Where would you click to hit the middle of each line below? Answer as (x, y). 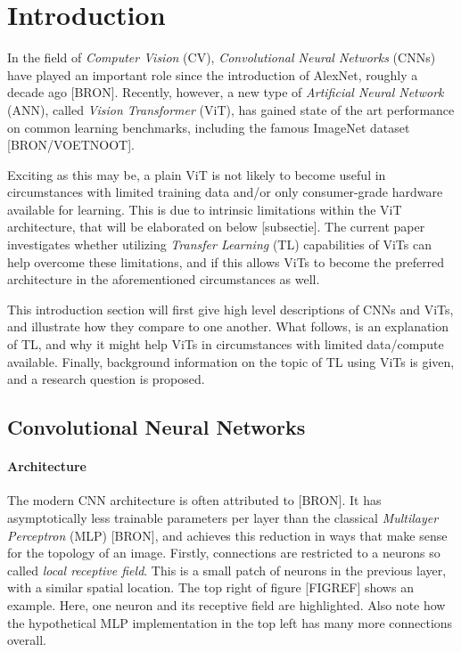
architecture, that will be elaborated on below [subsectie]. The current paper (216, 227)
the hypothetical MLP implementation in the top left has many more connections (230, 622)
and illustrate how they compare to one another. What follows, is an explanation (228, 326)
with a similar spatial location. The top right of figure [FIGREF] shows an (210, 587)
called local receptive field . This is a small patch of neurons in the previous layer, (227, 570)
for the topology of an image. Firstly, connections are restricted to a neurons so (224, 553)
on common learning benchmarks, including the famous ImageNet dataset (209, 127)
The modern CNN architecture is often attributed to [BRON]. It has (194, 500)
